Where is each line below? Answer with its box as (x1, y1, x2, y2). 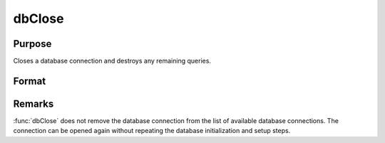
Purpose (13, 38, 52, 50)
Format (13, 75, 46, 87)
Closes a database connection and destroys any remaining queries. (13, 57, 212, 65)
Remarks (13, 97, 54, 110)
